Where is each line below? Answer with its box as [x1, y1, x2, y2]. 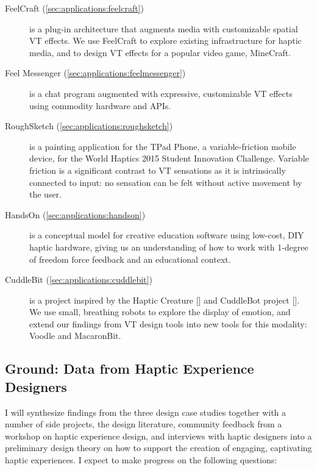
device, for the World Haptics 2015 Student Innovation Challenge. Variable [29, 152, 309, 165]
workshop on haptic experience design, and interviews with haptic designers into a [5, 429, 312, 442]
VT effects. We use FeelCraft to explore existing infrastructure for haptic [29, 34, 302, 47]
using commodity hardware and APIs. [29, 99, 171, 112]
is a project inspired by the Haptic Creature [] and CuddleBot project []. [29, 293, 300, 306]
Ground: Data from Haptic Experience [5, 359, 254, 378]
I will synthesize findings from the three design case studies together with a [5, 405, 287, 418]
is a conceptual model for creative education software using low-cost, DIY [29, 229, 304, 241]
